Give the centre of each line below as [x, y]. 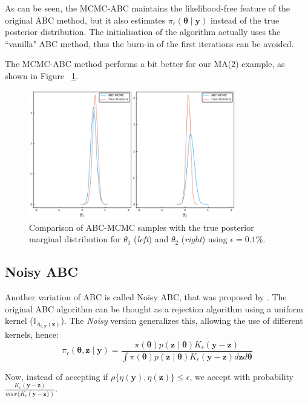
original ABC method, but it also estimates [85, 20]
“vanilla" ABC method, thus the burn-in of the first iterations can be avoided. [149, 43]
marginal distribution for [75, 239]
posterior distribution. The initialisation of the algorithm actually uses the [143, 32]
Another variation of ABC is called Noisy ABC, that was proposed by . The [146, 297]
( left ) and [151, 239]
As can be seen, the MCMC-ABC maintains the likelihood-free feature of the [148, 8]
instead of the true [245, 20]
